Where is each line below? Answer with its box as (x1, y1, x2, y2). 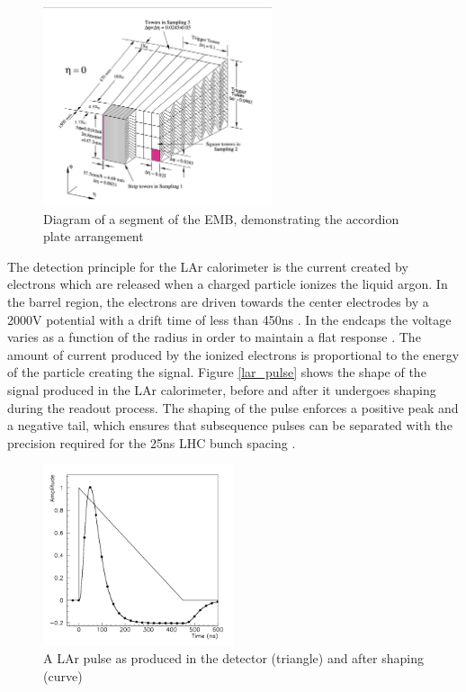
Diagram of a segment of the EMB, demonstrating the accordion (43, 209, 399, 228)
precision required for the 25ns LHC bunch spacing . (7, 433, 296, 452)
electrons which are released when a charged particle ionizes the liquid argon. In (7, 274, 448, 293)
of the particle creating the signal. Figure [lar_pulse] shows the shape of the (7, 363, 426, 382)
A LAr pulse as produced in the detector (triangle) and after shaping (43, 649, 424, 668)
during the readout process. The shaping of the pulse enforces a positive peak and (7, 398, 459, 417)
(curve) (43, 666, 83, 685)
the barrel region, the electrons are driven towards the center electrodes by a (7, 292, 429, 311)
